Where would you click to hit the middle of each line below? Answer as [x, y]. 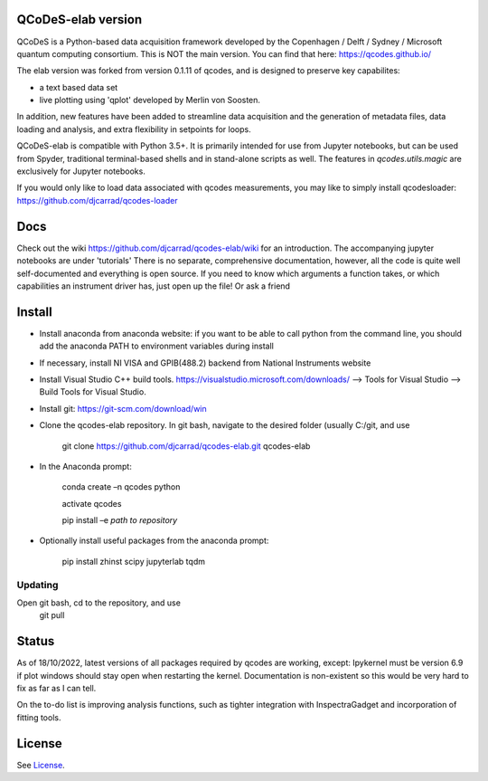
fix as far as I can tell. [56, 689]
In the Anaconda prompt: [86, 466]
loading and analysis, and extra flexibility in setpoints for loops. [134, 129]
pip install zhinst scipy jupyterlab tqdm [133, 561]
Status [36, 641]
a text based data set [79, 87]
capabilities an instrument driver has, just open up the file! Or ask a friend [154, 286]
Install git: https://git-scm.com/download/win [123, 408]
